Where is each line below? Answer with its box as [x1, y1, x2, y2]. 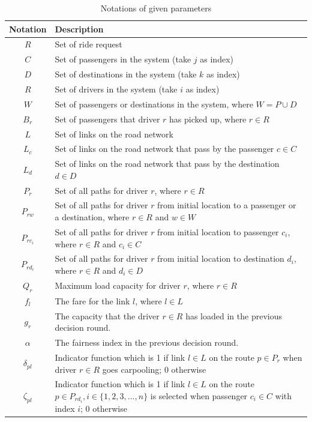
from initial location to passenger [157, 225, 279, 238]
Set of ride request [55, 38, 122, 50]
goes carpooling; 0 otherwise [102, 363, 206, 375]
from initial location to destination [157, 252, 284, 265]
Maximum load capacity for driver [55, 279, 181, 292]
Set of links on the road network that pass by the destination [55, 157, 280, 170]
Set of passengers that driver [55, 112, 160, 125]
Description [55, 22, 104, 35]
